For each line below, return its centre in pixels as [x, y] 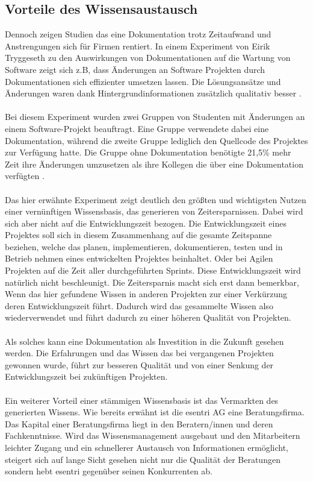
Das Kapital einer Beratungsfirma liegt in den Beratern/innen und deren [139, 423]
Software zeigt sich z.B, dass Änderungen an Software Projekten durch [135, 69]
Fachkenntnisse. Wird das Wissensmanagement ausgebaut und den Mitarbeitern [153, 435]
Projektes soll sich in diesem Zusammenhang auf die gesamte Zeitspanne [138, 235]
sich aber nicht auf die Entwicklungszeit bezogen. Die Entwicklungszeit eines [146, 223]
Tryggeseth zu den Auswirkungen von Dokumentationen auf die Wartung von [148, 58]
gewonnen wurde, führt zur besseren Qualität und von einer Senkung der [139, 364]
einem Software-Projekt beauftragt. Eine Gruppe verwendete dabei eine [137, 128]
